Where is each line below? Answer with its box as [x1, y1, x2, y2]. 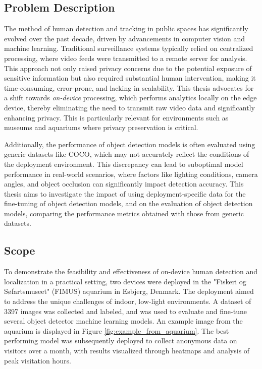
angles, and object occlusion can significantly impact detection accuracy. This [4, 178, 244, 189]
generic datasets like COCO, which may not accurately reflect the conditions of [4, 149, 249, 159]
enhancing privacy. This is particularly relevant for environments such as [4, 112, 229, 122]
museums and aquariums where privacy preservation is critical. [4, 122, 198, 133]
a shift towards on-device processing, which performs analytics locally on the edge [4, 92, 257, 103]
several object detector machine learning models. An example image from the [4, 316, 243, 326]
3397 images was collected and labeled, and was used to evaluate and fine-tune [4, 305, 247, 316]
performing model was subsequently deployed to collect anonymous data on [4, 335, 237, 346]
